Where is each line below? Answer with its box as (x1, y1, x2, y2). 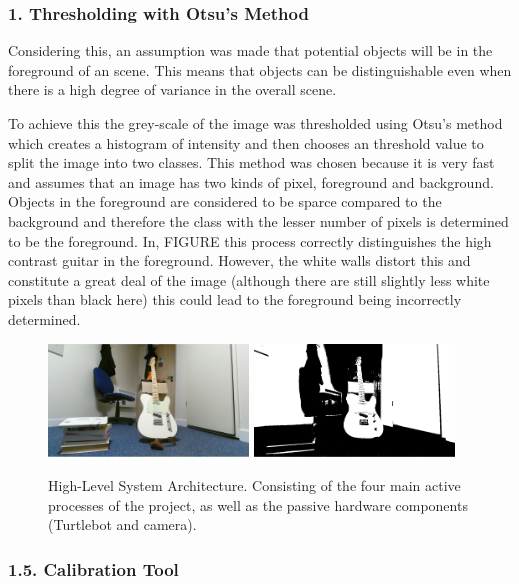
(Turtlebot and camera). (48, 514, 197, 535)
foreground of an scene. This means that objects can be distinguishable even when (8, 59, 512, 80)
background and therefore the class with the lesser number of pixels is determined (8, 210, 509, 231)
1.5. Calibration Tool (8, 556, 179, 581)
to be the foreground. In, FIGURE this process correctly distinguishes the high (8, 230, 492, 251)
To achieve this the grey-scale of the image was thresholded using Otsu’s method (8, 113, 503, 133)
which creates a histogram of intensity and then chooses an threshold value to (8, 132, 484, 153)
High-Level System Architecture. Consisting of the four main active (48, 475, 461, 496)
